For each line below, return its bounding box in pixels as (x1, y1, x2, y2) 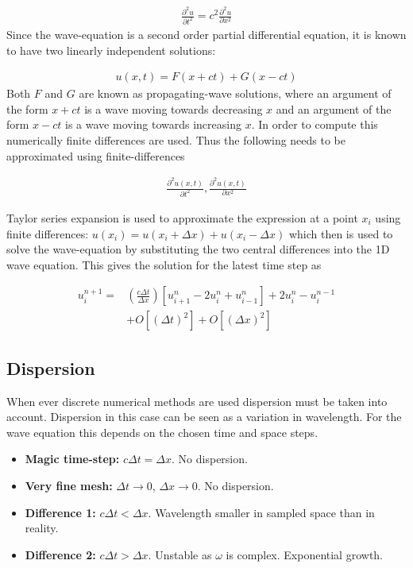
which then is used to (288, 225, 393, 241)
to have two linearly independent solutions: (6, 41, 216, 58)
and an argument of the (276, 100, 392, 117)
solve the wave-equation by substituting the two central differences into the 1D (6, 241, 390, 257)
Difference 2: (25, 546, 96, 562)
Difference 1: (25, 504, 96, 520)
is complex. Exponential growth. (226, 546, 384, 562)
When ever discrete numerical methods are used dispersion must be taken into (6, 392, 388, 409)
